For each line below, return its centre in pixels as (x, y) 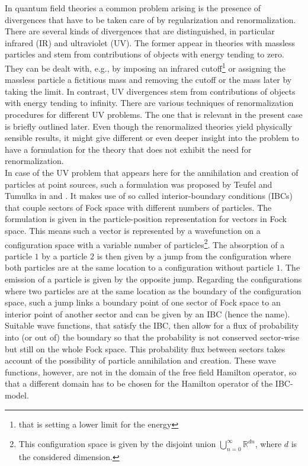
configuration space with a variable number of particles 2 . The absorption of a (145, 243)
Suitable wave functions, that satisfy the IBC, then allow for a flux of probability (152, 325)
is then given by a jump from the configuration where (194, 256)
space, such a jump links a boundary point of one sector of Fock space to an (143, 302)
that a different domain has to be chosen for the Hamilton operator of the (139, 383)
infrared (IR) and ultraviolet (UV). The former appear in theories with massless (150, 42)
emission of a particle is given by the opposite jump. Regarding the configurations (153, 279)
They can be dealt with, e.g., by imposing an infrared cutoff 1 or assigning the (145, 67)
